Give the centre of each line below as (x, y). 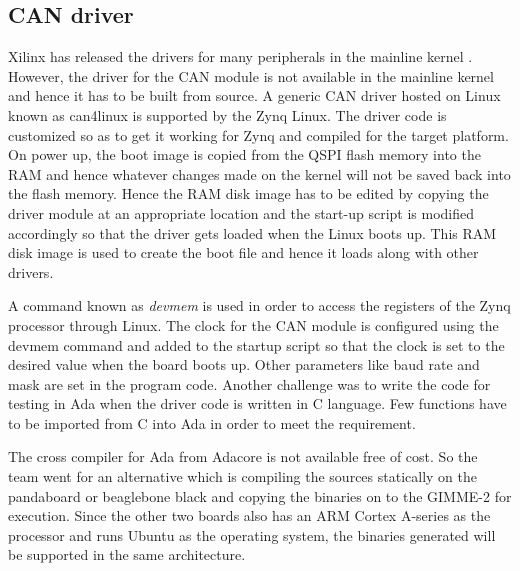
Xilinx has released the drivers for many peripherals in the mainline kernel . (240, 56)
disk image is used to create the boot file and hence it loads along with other (243, 252)
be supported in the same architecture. (127, 554)
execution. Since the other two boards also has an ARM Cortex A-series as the (249, 515)
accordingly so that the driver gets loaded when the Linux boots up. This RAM (252, 232)
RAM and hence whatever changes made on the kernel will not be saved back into (259, 173)
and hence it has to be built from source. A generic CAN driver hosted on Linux (254, 95)
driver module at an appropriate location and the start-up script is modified (241, 212)
